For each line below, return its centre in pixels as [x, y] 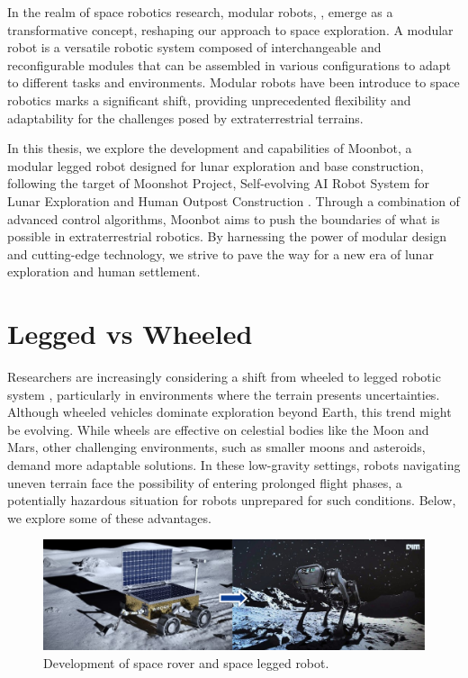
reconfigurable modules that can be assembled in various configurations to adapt [229, 64]
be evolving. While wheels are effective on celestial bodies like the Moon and [218, 429]
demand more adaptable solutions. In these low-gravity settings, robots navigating [234, 465]
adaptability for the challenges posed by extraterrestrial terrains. [185, 118]
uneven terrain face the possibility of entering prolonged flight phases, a [205, 482]
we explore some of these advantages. [109, 517]
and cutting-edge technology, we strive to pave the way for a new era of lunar [220, 253]
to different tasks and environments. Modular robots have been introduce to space [234, 82]
